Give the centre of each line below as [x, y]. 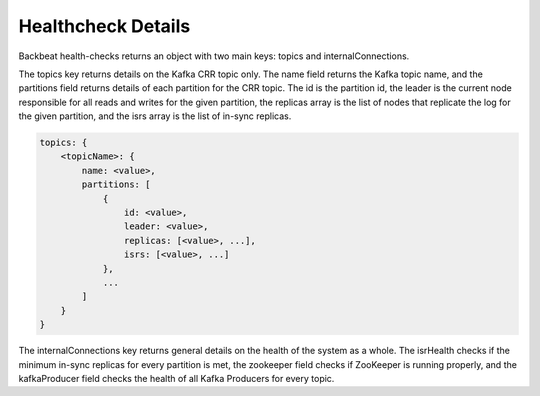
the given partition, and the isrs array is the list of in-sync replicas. [155, 116]
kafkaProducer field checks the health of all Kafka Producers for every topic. [176, 378]
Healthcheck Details [104, 26]
